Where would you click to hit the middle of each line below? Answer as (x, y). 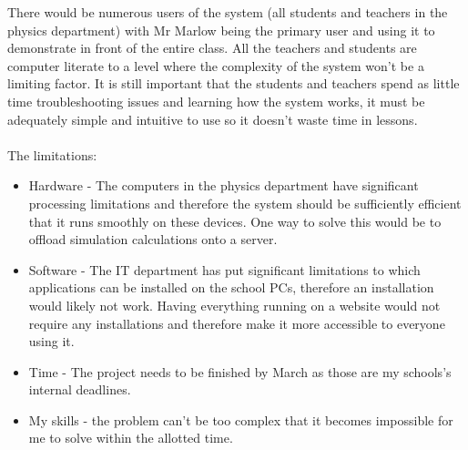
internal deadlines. (80, 389)
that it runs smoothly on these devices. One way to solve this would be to (235, 221)
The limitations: (52, 154)
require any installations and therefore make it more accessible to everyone (237, 323)
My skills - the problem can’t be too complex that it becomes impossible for (241, 419)
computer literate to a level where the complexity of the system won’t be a (216, 65)
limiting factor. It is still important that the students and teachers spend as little (234, 83)
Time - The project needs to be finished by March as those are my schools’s (240, 371)
